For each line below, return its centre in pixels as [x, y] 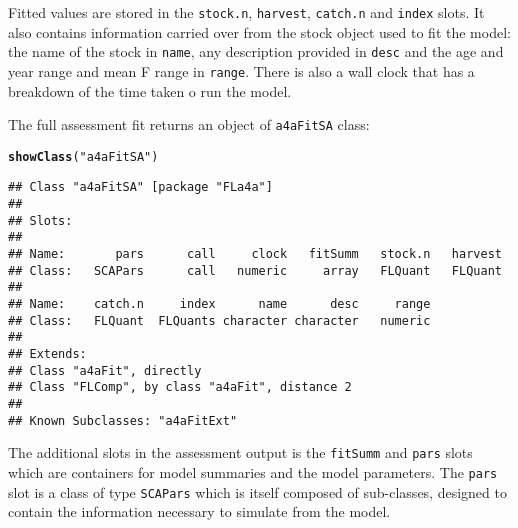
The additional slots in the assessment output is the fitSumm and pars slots [240, 452]
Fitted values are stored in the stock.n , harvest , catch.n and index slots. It [246, 12]
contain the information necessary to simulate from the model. [199, 511]
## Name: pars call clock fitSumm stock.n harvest [255, 254]
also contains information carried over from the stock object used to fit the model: [259, 31]
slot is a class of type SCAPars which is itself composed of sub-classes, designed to [257, 491]
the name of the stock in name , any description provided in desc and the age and [256, 51]
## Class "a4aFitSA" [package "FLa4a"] [140, 187]
